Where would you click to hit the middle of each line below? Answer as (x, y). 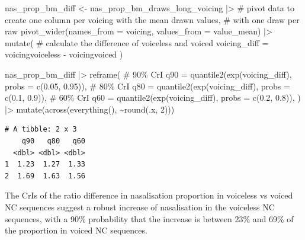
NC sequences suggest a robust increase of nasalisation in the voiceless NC (140, 207)
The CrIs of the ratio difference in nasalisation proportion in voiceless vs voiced (149, 195)
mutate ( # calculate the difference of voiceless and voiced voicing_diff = (137, 42)
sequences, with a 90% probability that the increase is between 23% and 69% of (149, 218)
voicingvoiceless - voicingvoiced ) (64, 54)
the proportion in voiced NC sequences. (76, 230)
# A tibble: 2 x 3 (41, 129)
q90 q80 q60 (54, 141)
